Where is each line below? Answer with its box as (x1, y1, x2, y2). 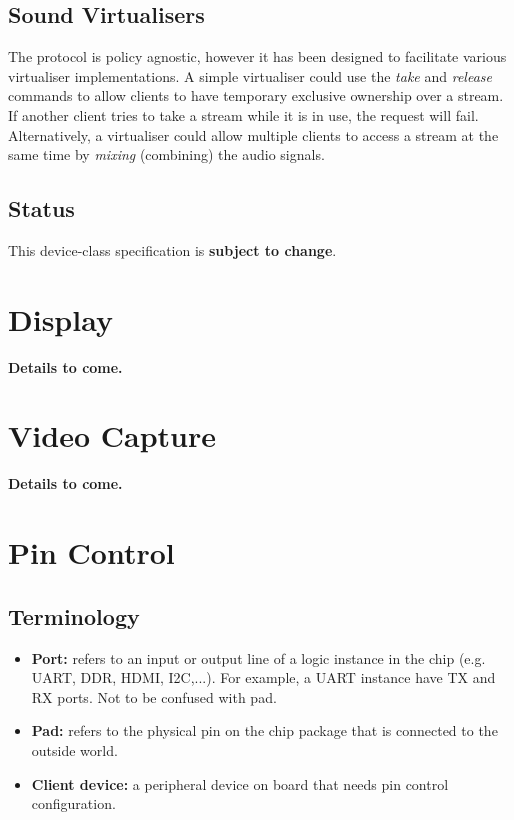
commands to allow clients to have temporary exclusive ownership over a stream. (8, 85, 504, 106)
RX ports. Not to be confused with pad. (31, 686, 277, 707)
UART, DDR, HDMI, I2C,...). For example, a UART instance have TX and (31, 667, 496, 688)
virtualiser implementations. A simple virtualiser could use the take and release (8, 65, 492, 86)
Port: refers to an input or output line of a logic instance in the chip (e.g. (31, 647, 486, 668)
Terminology (8, 600, 140, 631)
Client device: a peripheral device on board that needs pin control (31, 773, 449, 794)
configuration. (31, 793, 116, 814)
